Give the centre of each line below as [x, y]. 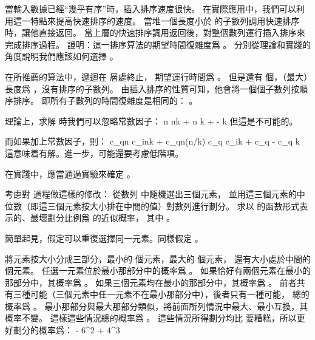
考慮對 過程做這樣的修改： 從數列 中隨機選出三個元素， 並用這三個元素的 [151, 194]
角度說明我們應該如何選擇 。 [62, 56]
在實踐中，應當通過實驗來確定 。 [70, 173]
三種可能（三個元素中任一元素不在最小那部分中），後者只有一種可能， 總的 [161, 294]
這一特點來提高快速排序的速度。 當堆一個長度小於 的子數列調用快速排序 [156, 20]
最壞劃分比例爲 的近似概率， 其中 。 [102, 218]
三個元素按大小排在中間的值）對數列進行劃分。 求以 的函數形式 [173, 206]
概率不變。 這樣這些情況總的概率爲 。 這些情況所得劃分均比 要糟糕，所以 [151, 318]
